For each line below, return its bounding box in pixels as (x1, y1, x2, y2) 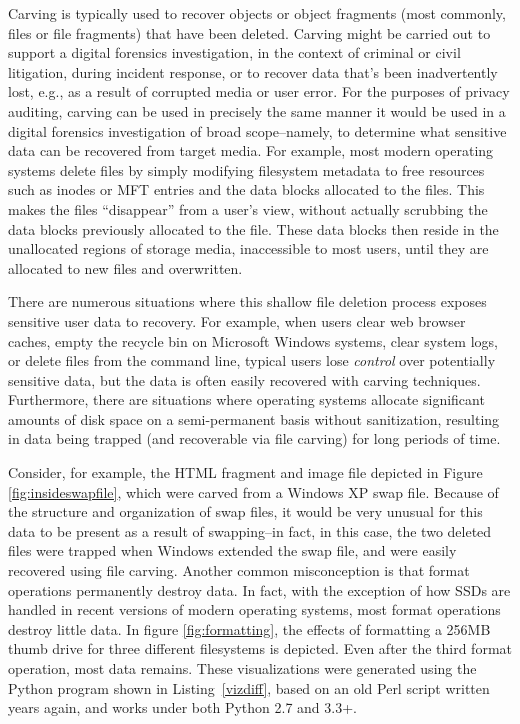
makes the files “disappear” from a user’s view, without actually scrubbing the (8, 198, 488, 219)
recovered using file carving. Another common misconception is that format (8, 560, 470, 581)
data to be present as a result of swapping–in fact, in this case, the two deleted (8, 520, 492, 541)
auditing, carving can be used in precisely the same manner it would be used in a (8, 100, 506, 121)
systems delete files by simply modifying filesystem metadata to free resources (8, 159, 485, 180)
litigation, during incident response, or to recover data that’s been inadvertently (8, 61, 498, 82)
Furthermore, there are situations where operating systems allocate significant (8, 389, 485, 410)
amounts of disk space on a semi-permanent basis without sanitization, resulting (8, 408, 500, 429)
